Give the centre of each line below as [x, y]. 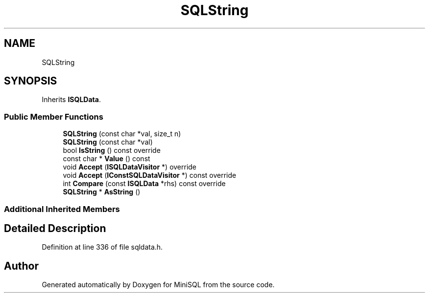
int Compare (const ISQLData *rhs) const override [144, 184]
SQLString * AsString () [102, 192]
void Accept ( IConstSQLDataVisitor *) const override [150, 175]
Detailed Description [55, 228]
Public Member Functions [54, 117]
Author [21, 266]
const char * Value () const [107, 159]
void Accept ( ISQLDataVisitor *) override [130, 167]
